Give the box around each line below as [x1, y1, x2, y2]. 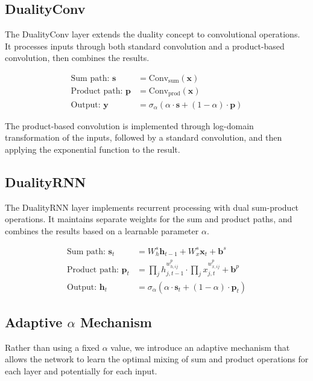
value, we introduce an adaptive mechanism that [110, 341, 290, 353]
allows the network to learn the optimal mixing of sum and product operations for [5, 353, 309, 365]
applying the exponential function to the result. [5, 142, 180, 155]
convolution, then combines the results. [5, 51, 150, 64]
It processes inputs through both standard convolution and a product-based [5, 39, 285, 52]
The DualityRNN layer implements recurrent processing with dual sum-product [5, 200, 299, 213]
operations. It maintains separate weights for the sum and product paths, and [5, 213, 292, 225]
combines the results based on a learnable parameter [5, 224, 199, 237]
